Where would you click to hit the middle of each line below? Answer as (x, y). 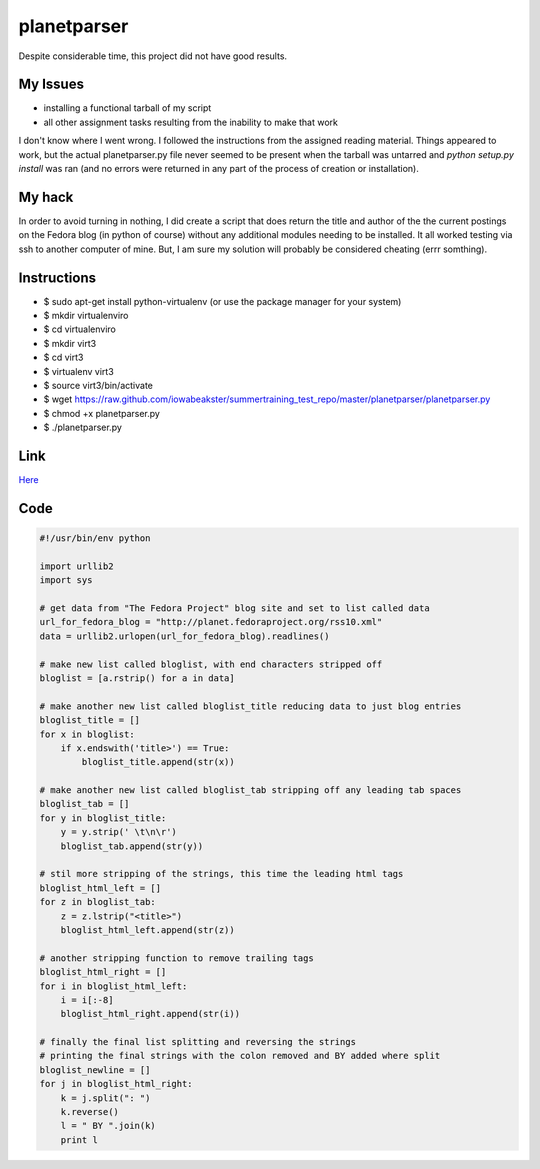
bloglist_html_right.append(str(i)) (150, 1014)
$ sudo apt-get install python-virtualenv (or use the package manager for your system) (222, 301)
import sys (66, 580)
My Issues (51, 84)
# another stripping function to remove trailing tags (176, 958)
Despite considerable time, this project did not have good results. (153, 56)
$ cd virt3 (63, 357)
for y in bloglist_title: (103, 818)
